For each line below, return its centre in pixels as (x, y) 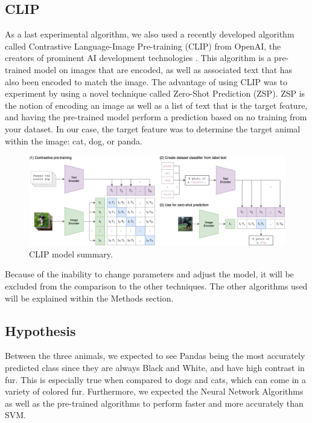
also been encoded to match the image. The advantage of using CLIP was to (146, 81)
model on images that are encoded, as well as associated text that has (163, 69)
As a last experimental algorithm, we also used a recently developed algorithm (150, 34)
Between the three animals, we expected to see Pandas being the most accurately (155, 356)
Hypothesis (40, 330)
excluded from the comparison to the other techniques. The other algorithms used (156, 286)
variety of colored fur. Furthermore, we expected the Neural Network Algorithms (154, 391)
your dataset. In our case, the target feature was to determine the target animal (153, 128)
